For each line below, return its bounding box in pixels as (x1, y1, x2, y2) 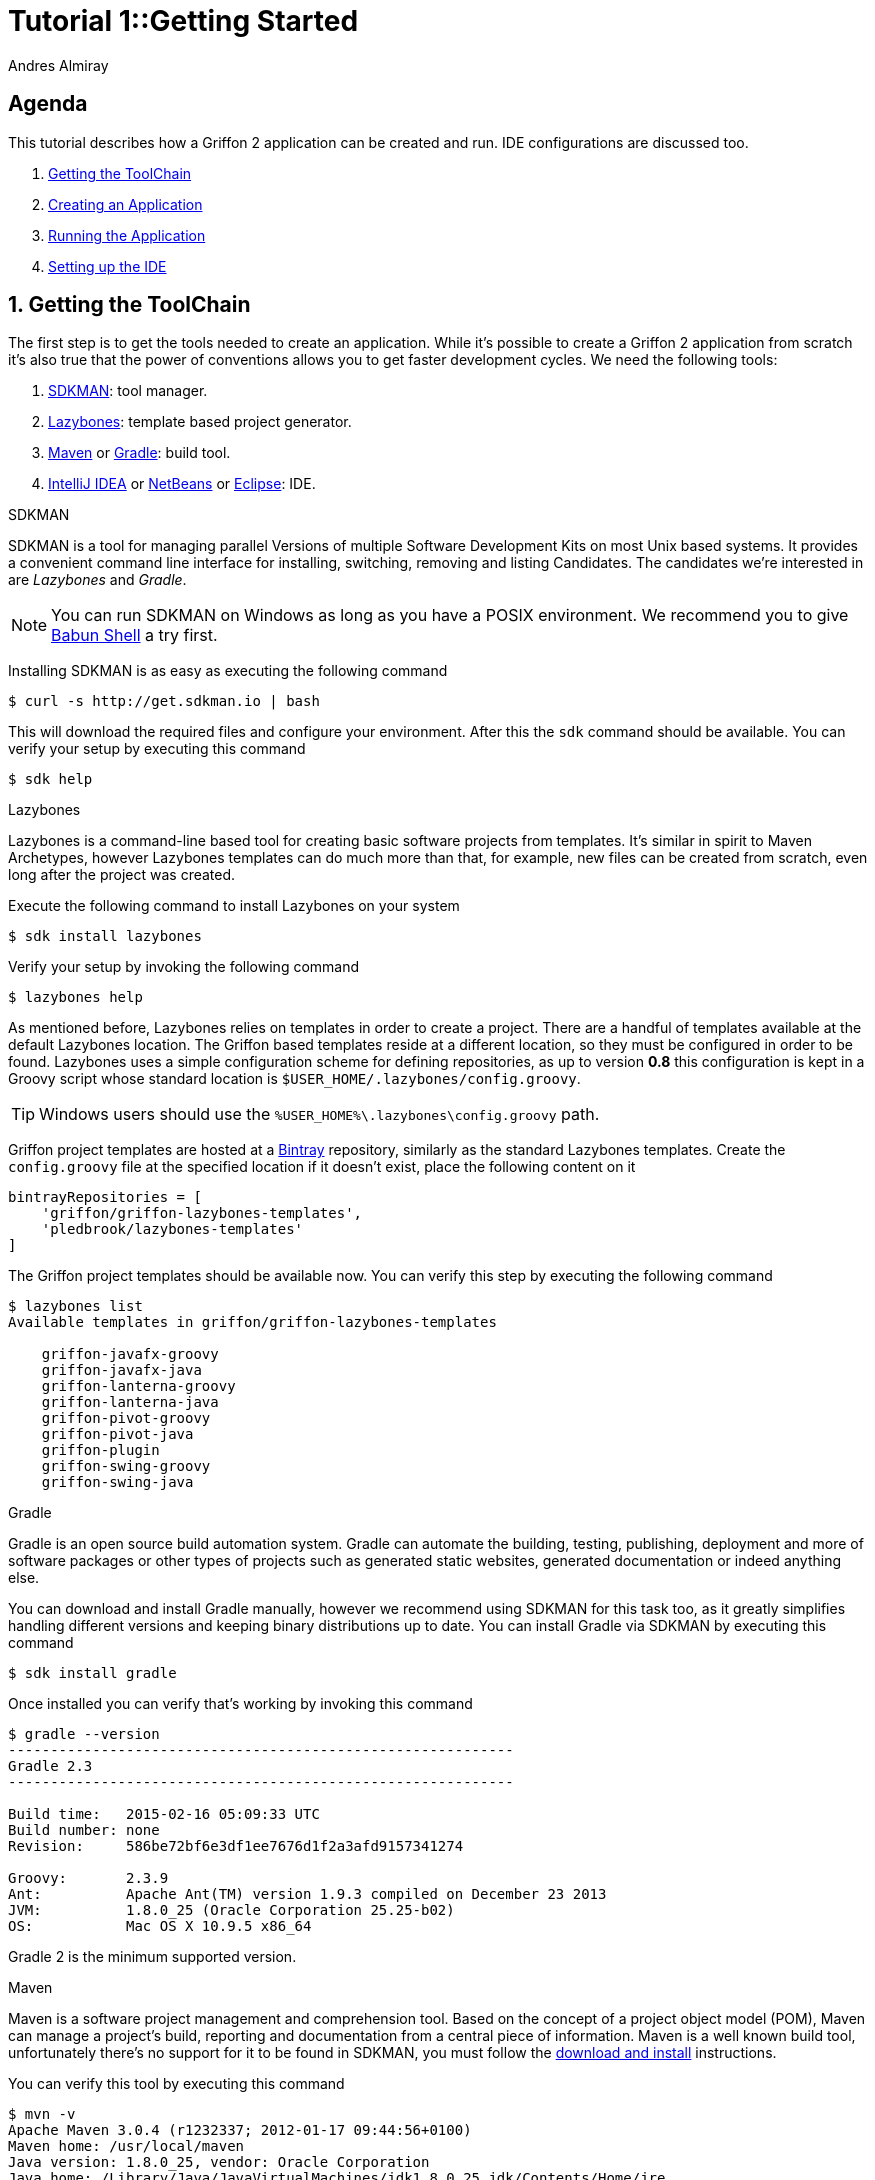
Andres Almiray (8, 56, 109, 74)
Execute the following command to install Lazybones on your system (8, 897, 460, 915)
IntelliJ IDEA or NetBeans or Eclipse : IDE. (48, 475, 316, 493)
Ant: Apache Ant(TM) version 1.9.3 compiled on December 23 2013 (8, 1886, 607, 1903)
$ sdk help (8, 771, 93, 788)
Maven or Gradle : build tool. (48, 444, 231, 462)
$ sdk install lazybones (8, 928, 202, 945)
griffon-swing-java (41, 1474, 194, 1491)
